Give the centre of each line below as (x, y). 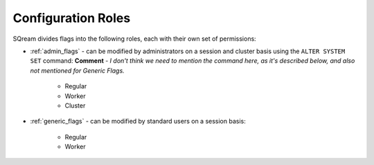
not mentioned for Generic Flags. (77, 70)
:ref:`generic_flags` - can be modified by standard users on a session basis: (138, 122)
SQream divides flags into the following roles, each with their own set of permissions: (134, 39)
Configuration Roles (72, 18)
